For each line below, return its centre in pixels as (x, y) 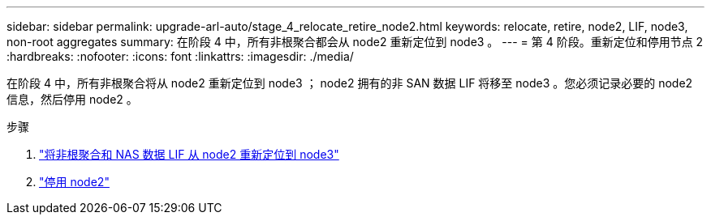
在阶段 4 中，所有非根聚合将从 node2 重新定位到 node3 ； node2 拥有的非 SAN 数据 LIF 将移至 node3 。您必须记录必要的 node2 (350, 83)
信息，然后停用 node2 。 (72, 99)
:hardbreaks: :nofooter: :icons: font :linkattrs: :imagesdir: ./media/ (180, 56)
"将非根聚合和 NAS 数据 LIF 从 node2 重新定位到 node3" (189, 154)
